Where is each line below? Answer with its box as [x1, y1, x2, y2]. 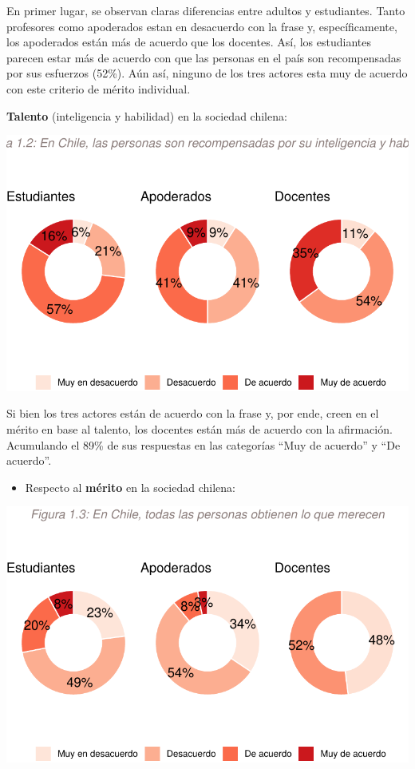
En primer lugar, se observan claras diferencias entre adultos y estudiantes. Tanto [6, 2, 405, 18]
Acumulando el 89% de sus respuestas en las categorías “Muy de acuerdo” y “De [6, 436, 401, 453]
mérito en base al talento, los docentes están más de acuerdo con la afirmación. [6, 421, 393, 438]
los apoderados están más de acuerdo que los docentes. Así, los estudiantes [6, 34, 371, 50]
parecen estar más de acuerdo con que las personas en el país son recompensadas [6, 49, 401, 65]
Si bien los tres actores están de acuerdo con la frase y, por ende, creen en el [6, 405, 379, 422]
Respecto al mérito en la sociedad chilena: [25, 478, 235, 495]
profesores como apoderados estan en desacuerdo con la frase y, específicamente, [6, 18, 397, 34]
